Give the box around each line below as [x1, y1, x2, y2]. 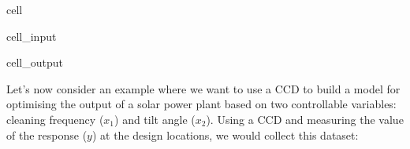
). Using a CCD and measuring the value [206, 111, 404, 127]
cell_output [6, 54, 63, 71]
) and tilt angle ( [114, 111, 196, 127]
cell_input [6, 27, 57, 44]
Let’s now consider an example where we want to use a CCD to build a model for [6, 80, 401, 96]
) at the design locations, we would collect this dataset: [91, 126, 359, 143]
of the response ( [6, 126, 88, 143]
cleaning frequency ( [6, 111, 104, 127]
